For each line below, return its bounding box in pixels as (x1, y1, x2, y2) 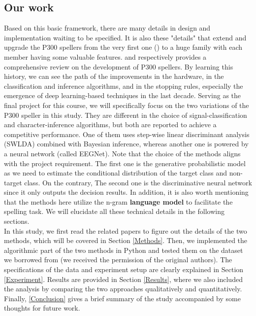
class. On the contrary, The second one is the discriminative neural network (24, 177, 252, 187)
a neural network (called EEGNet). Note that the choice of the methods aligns (4, 148, 241, 158)
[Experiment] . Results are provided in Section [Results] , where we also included (4, 274, 243, 284)
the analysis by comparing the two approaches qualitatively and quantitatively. (4, 283, 242, 294)
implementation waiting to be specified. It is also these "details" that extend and (4, 32, 247, 42)
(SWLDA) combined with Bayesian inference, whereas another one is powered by (4, 139, 249, 149)
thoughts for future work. (4, 303, 80, 313)
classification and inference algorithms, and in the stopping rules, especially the (4, 80, 243, 91)
